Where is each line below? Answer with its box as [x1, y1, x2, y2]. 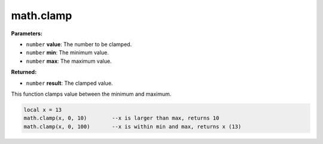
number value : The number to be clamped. [26, 41, 132, 48]
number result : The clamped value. [26, 79, 113, 87]
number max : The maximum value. [26, 57, 112, 65]
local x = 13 [23, 106, 62, 113]
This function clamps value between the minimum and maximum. [11, 90, 172, 97]
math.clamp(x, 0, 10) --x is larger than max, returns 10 [23, 115, 220, 122]
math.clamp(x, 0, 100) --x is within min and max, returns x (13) [23, 123, 242, 130]
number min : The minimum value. [26, 49, 109, 56]
